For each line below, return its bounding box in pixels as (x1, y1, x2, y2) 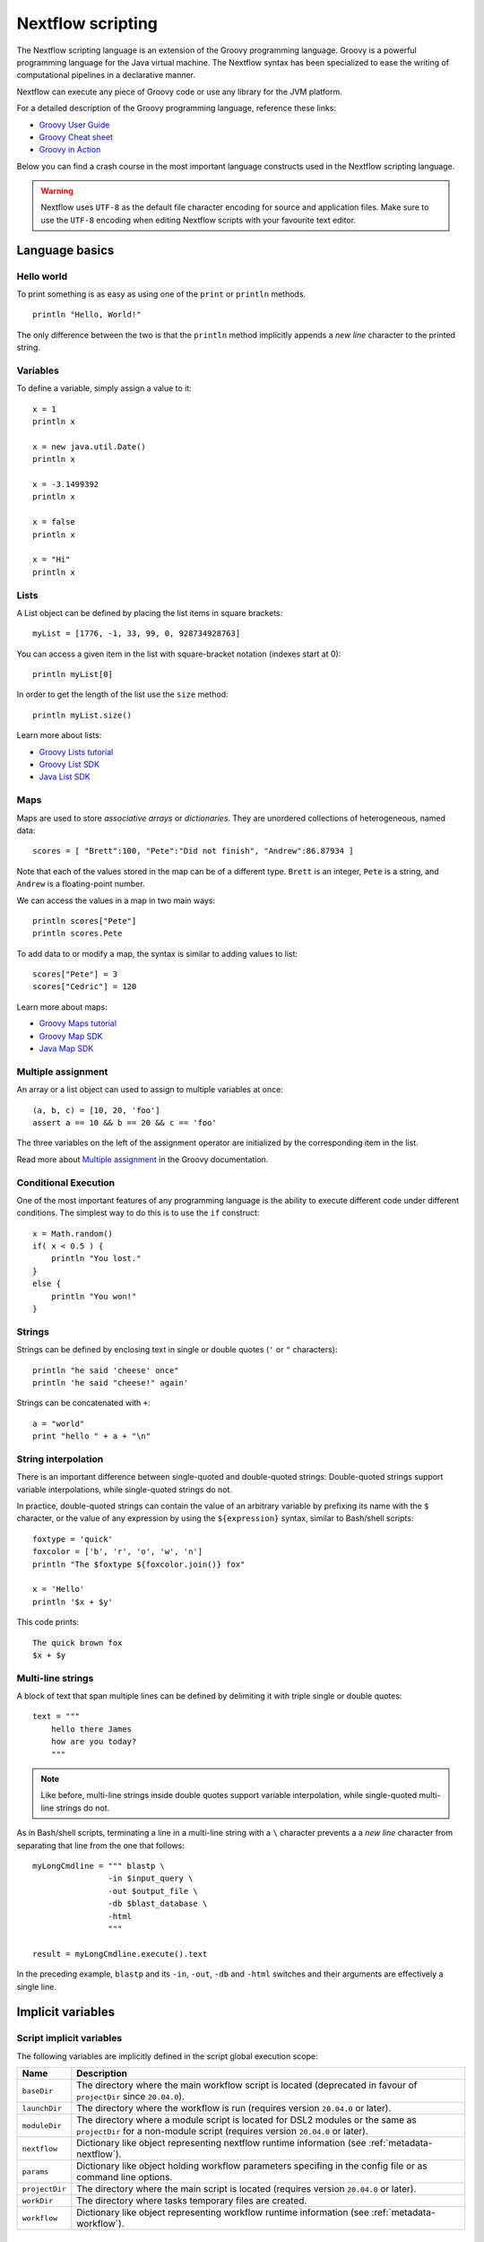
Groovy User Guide (39, 119, 110, 130)
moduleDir (22, 2121, 63, 2130)
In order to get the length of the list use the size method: (16, 689, 229, 700)
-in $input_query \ (108, 1873, 194, 1883)
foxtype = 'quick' (32, 1534, 114, 1544)
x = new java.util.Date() (32, 441, 147, 452)
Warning (40, 186, 73, 196)
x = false (32, 517, 75, 527)
